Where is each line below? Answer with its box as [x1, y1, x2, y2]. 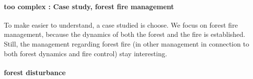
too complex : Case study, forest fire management [4, 1, 174, 11]
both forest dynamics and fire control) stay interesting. [4, 48, 167, 58]
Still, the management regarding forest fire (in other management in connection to [4, 38, 249, 48]
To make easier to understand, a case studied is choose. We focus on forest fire [4, 19, 238, 30]
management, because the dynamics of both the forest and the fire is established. [4, 29, 245, 39]
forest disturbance [4, 67, 66, 77]
